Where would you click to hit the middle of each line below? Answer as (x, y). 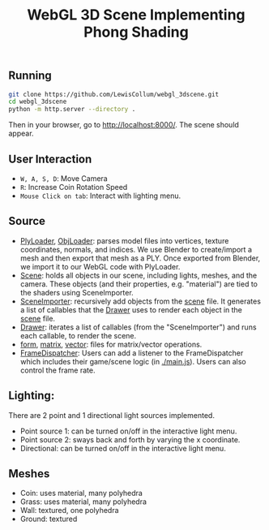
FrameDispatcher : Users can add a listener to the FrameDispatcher (132, 353)
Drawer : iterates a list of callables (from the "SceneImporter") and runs (138, 327)
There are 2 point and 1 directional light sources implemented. (111, 415)
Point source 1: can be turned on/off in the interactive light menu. (128, 431)
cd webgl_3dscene (38, 102)
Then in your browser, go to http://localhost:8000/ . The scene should (124, 125)
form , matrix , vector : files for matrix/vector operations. (111, 344)
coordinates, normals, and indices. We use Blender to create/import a (136, 249)
